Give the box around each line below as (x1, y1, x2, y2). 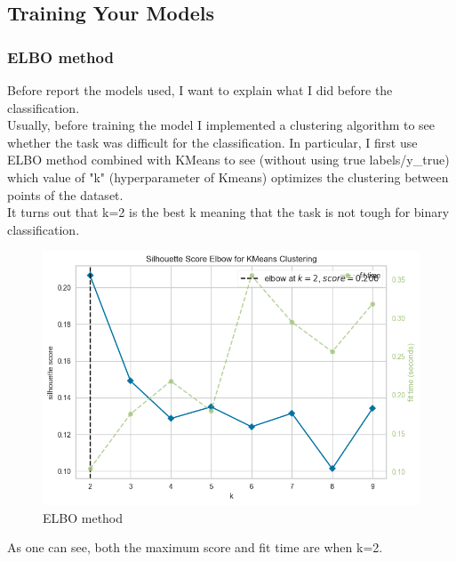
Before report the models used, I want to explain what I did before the (7, 81, 393, 99)
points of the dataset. (7, 185, 124, 204)
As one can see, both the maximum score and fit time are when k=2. (7, 538, 383, 557)
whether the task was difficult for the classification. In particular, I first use (7, 132, 418, 151)
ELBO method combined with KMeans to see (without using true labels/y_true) (7, 150, 450, 169)
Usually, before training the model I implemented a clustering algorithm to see (7, 116, 436, 134)
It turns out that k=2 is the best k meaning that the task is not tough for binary (7, 203, 450, 221)
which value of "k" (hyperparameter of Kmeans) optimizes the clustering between (7, 167, 449, 186)
